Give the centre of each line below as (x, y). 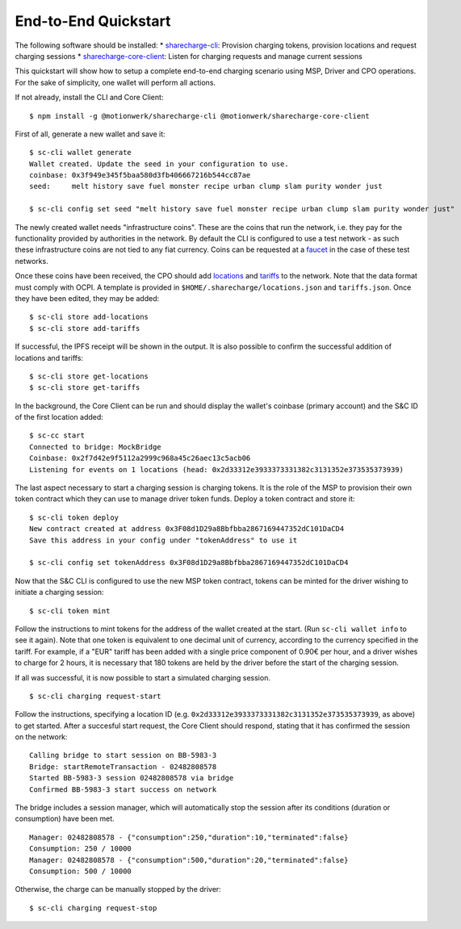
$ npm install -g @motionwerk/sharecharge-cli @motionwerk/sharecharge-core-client (200, 116)
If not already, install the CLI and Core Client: (89, 98)
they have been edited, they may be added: (87, 298)
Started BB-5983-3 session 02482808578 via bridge (132, 778)
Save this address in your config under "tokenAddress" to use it (163, 540)
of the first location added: (59, 417)
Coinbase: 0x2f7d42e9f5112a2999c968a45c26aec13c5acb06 (140, 458)
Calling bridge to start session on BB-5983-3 (123, 755)
